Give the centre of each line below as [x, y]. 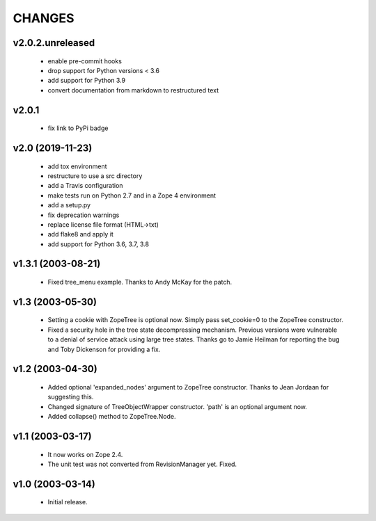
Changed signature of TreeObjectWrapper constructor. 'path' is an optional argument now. [178, 406]
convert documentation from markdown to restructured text [133, 90]
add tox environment [77, 166]
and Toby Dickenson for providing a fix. [104, 349]
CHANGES [44, 18]
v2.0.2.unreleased [54, 43]
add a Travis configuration [85, 186]
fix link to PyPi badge [78, 128]
